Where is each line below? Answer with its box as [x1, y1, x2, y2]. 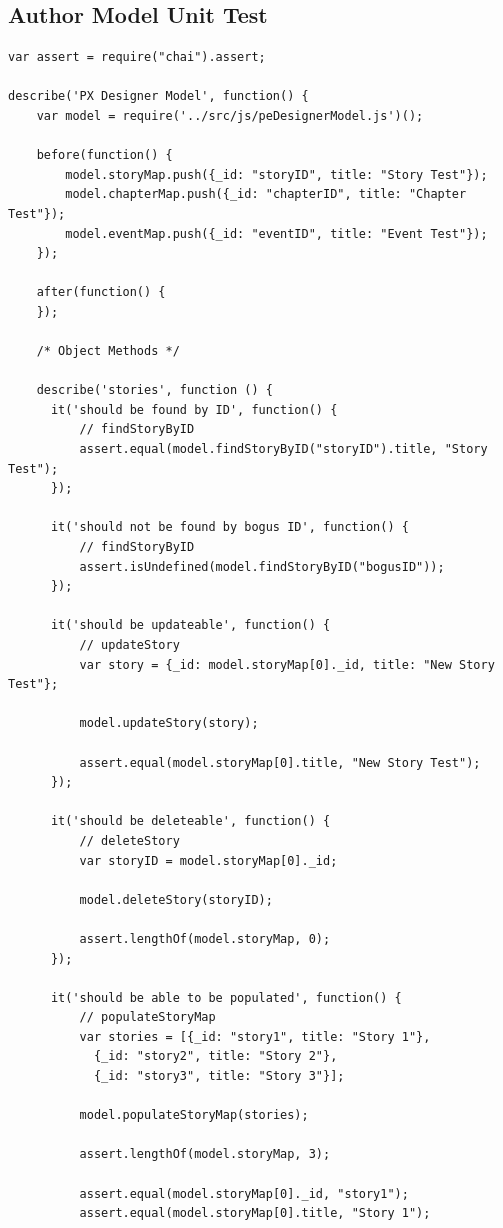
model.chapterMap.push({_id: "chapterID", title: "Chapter [65, 187, 467, 202]
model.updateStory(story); [79, 716, 259, 731]
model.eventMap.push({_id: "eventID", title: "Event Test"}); [65, 226, 488, 241]
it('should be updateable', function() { [50, 618, 331, 633]
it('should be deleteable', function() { [50, 814, 331, 829]
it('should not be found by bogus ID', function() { [50, 520, 409, 535]
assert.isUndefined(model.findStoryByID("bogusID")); [79, 559, 445, 574]
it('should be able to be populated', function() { [50, 990, 402, 1005]
